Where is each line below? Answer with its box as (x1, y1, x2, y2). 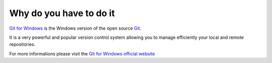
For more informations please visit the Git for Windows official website (9, 50, 155, 56)
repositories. (9, 41, 36, 47)
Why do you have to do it (9, 8, 115, 19)
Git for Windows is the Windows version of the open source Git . (9, 25, 142, 31)
